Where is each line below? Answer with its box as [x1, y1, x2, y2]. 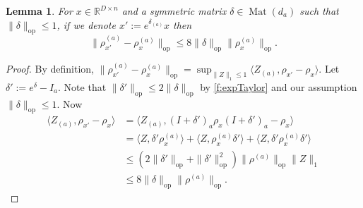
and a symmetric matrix [121, 4, 227, 18]
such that [299, 4, 339, 18]
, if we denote [56, 17, 116, 32]
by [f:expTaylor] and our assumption [200, 79, 357, 94]
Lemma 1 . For [6, 4, 73, 18]
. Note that [58, 79, 107, 94]
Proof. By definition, [6, 61, 94, 76]
